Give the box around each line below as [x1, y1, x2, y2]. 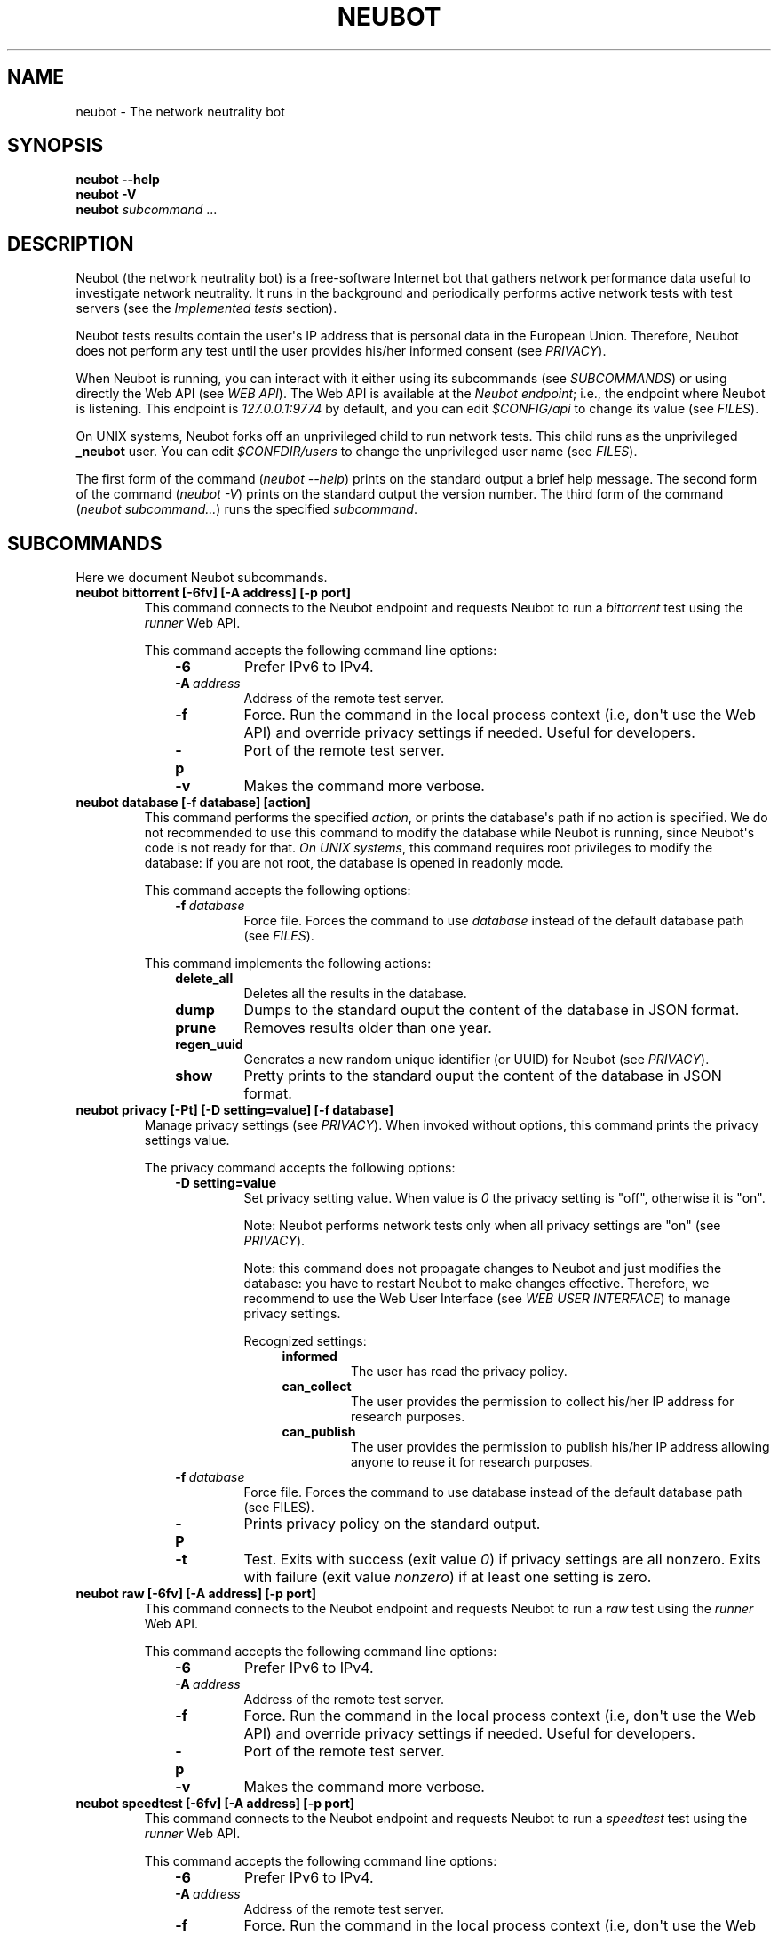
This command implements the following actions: [144, 956, 432, 972]
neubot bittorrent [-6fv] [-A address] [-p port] [75, 585, 351, 601]
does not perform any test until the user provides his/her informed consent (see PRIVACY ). [75, 343, 607, 359]
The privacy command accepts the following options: [144, 1160, 456, 1176]
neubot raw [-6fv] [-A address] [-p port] [75, 1586, 316, 1602]
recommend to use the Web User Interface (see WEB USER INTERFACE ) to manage [243, 1291, 731, 1307]
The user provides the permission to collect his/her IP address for [351, 1394, 734, 1410]
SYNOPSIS [7, 134, 104, 157]
